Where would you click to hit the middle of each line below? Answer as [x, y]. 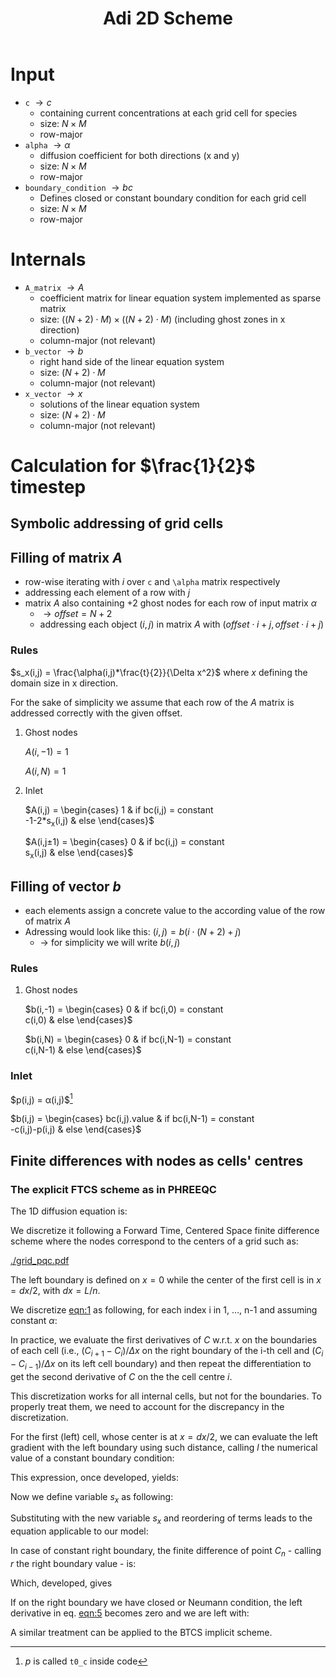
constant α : [34, 1320]
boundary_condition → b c [78, 187]
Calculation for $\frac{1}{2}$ [133, 466]
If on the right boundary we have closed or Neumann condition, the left [156, 1602]
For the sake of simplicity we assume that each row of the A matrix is [152, 702]
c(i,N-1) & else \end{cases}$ [83, 1050]
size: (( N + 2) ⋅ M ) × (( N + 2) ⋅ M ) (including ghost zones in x [162, 319]
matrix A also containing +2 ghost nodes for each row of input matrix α [170, 603]
